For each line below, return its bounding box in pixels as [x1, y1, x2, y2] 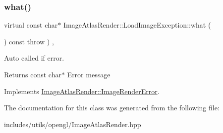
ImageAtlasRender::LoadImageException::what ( [63, 20, 211, 30]
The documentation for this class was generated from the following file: [4, 102, 220, 113]
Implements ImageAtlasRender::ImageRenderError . [4, 86, 160, 96]
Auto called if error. [4, 53, 64, 63]
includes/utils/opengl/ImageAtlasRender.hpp [4, 119, 141, 129]
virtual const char [4, 20, 58, 30]
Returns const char [4, 69, 61, 79]
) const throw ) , [4, 36, 54, 46]
